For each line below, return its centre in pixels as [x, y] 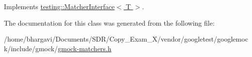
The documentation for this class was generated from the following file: [109, 22]
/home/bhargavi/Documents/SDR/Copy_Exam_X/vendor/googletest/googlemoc [126, 39]
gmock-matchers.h [85, 48]
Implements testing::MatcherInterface [59, 6]
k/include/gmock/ [31, 48]
